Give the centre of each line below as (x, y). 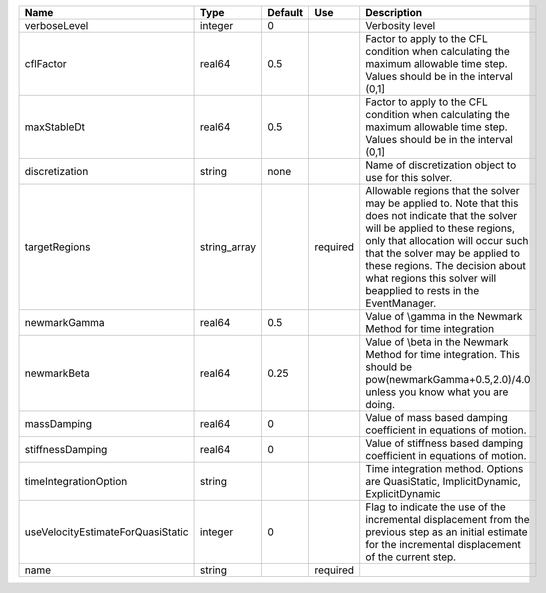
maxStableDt (54, 127)
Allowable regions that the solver (442, 190)
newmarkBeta (57, 373)
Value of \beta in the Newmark (437, 342)
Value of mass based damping (437, 417)
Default (285, 12)
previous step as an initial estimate (447, 532)
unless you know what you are (437, 392)
